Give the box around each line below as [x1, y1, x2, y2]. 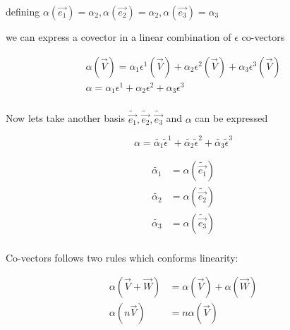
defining [6, 4, 40, 18]
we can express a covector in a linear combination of [6, 30, 231, 44]
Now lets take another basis [6, 111, 126, 126]
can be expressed [195, 111, 268, 126]
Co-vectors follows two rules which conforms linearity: [6, 250, 238, 264]
